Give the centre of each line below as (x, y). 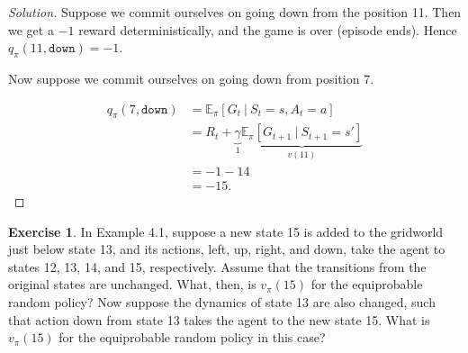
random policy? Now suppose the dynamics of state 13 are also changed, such (222, 301)
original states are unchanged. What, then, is (132, 284)
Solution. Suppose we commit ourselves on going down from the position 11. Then (235, 12)
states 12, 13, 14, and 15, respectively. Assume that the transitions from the (217, 266)
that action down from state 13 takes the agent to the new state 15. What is (219, 319)
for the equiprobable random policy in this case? (192, 337)
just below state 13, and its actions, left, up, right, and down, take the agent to (227, 249)
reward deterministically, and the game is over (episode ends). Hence (268, 29)
